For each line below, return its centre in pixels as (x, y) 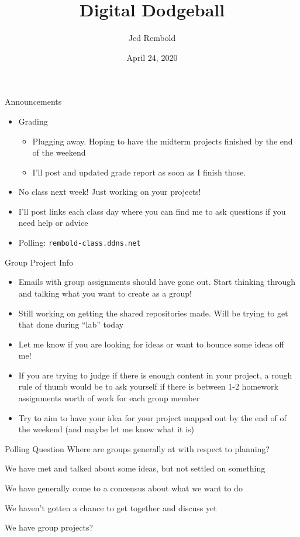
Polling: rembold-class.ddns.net (80, 242)
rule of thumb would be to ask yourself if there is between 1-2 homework (148, 386)
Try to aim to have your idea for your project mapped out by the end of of (152, 417)
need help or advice (53, 223)
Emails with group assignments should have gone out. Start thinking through (157, 282)
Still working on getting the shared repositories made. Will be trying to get (153, 313)
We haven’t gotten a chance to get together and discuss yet (111, 507)
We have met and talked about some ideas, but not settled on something (135, 468)
